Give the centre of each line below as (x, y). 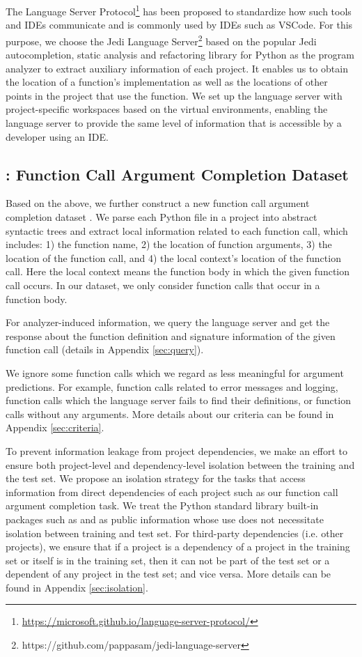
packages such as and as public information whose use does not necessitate (165, 519)
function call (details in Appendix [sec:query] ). (105, 349)
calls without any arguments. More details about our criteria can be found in (170, 413)
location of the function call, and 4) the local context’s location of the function (173, 257)
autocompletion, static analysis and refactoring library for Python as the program (180, 55)
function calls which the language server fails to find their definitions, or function (178, 400)
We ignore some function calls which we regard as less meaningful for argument (175, 372)
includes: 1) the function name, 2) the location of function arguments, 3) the (169, 244)
